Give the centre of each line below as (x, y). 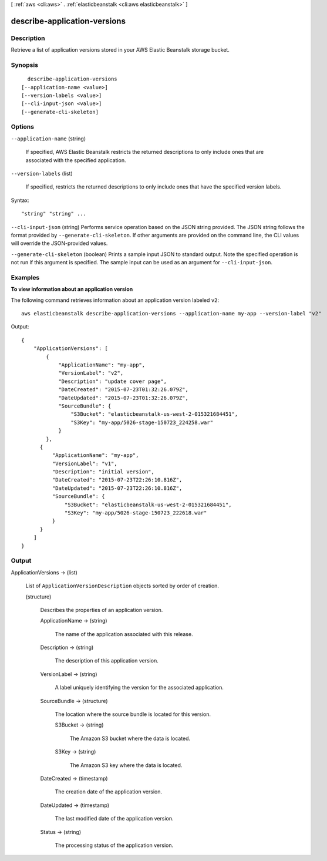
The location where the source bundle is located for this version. (133, 714)
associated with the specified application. (76, 160)
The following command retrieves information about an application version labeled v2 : (115, 300)
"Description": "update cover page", (113, 381)
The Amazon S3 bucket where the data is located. (130, 738)
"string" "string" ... (54, 214)
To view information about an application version (72, 289)
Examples (25, 277)
